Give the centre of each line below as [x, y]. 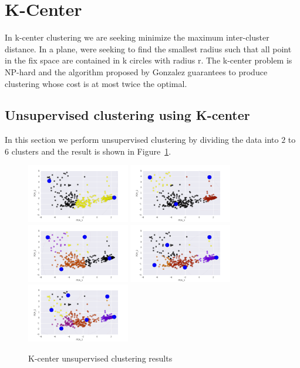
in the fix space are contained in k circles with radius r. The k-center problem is [149, 60]
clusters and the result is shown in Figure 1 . [91, 151]
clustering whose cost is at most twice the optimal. [96, 83]
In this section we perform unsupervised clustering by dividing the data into [142, 140]
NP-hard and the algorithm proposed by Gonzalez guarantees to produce [136, 71]
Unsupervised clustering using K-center [127, 115]
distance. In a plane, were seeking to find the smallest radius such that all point [148, 48]
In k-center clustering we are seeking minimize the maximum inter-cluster [137, 37]
